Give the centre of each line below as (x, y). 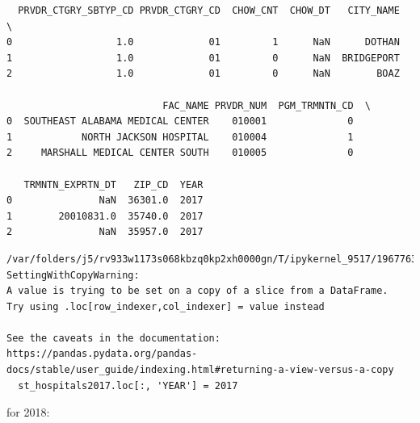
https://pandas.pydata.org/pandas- (102, 354)
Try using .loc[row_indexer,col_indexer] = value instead (166, 306)
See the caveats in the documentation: (113, 338)
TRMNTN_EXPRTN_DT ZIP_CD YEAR (113, 184)
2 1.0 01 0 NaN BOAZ (203, 74)
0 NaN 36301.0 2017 (105, 201)
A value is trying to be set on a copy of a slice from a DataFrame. (197, 291)
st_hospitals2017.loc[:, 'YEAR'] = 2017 (128, 385)
